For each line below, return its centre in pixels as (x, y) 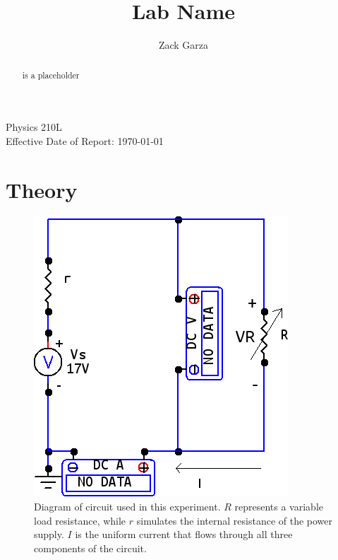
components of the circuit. (90, 548)
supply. (49, 534)
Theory (42, 189)
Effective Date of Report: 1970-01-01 (85, 140)
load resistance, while (80, 520)
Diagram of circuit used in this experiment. (127, 507)
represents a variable (279, 507)
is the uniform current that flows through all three (184, 534)
